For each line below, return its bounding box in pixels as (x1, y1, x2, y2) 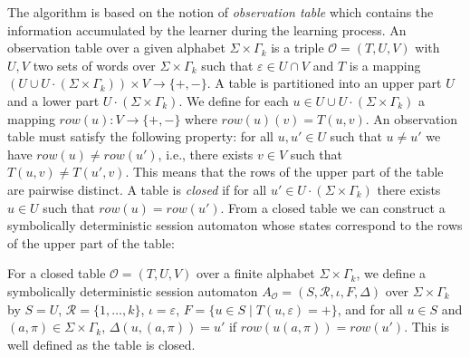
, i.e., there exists (158, 144, 254, 163)
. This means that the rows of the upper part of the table (125, 162, 444, 181)
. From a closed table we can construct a (220, 198, 446, 217)
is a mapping (349, 55, 421, 74)
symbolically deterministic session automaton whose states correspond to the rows (7, 216, 463, 235)
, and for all (337, 299, 403, 318)
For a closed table (7, 264, 106, 283)
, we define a (356, 264, 427, 283)
